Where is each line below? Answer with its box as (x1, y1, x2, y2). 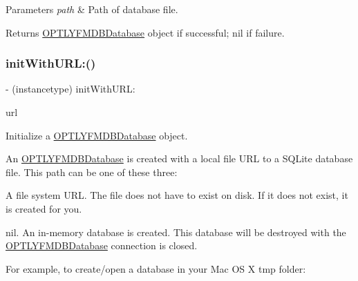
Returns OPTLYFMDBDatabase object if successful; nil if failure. (6, 25, 285, 39)
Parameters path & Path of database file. (6, 2, 178, 16)
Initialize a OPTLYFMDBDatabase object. (6, 128, 188, 142)
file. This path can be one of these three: (6, 164, 178, 179)
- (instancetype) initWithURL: (6, 81, 135, 96)
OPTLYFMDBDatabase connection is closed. (6, 238, 198, 253)
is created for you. (6, 201, 82, 215)
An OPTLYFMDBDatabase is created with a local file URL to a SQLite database (6, 151, 353, 166)
